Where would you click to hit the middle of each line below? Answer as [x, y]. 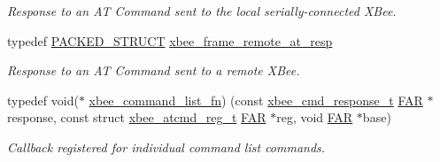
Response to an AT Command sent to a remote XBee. [154, 70]
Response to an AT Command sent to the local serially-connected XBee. [202, 11]
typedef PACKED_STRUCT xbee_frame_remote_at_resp [170, 40]
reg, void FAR [315, 117]
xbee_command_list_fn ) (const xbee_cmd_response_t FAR [256, 100]
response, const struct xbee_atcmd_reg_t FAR [137, 117]
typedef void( [43, 100]
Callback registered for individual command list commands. [166, 147]
